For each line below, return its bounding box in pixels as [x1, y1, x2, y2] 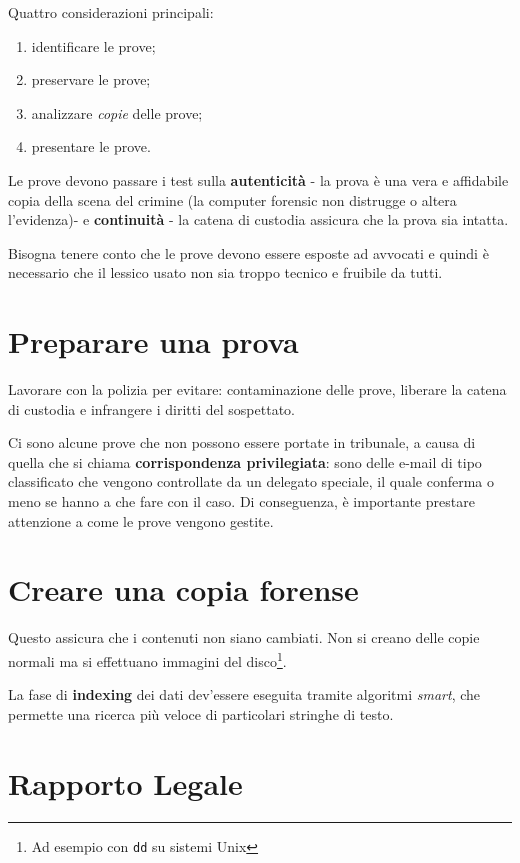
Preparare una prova [8, 321, 299, 362]
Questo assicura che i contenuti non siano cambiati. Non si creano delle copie [8, 627, 480, 648]
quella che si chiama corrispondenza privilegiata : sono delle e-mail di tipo [8, 451, 482, 472]
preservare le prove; [31, 69, 151, 90]
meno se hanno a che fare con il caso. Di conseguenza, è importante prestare [8, 491, 475, 512]
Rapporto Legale [8, 762, 243, 803]
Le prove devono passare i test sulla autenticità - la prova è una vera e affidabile [8, 169, 509, 190]
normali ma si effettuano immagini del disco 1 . [8, 647, 287, 671]
